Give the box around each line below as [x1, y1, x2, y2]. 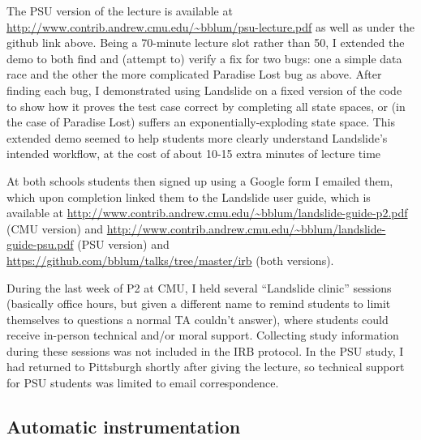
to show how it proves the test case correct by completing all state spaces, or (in [6, 97, 406, 114]
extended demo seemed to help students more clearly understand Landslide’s [6, 129, 388, 146]
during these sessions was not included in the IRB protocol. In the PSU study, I [6, 342, 404, 359]
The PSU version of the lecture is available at [6, 2, 233, 19]
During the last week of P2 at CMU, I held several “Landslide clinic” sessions [6, 279, 392, 296]
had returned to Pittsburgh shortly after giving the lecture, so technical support [6, 358, 405, 375]
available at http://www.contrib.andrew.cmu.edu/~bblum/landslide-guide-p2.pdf [6, 204, 408, 221]
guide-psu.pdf [6, 236, 74, 253]
